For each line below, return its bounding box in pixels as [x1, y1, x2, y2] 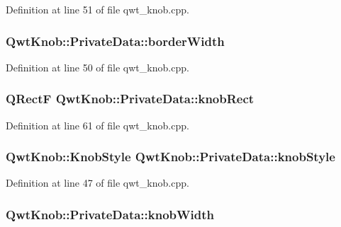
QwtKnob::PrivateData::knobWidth [6, 205, 214, 223]
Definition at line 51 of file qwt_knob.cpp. [6, 2, 189, 16]
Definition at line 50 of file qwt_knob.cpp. [6, 59, 189, 74]
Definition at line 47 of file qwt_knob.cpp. [6, 175, 189, 190]
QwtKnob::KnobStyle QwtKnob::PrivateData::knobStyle [6, 148, 335, 165]
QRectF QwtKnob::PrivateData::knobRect [6, 90, 255, 107]
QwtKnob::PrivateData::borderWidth [6, 32, 225, 50]
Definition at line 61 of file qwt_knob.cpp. [6, 117, 189, 132]
